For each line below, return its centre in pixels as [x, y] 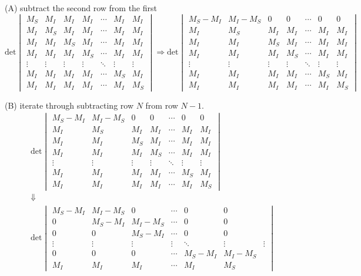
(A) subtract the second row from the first [81, 8]
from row [162, 105]
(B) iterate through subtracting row [69, 105]
